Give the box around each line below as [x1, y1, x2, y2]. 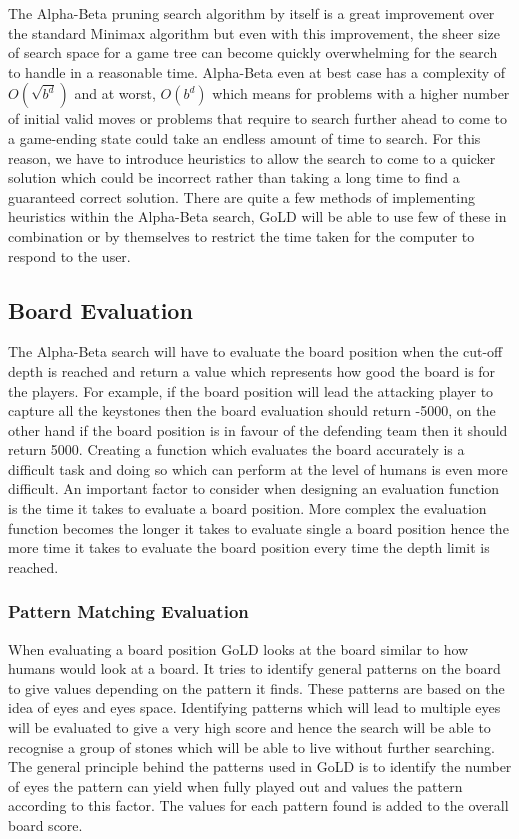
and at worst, [74, 83, 156, 104]
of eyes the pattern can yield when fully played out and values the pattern [8, 775, 463, 796]
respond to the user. [8, 245, 131, 266]
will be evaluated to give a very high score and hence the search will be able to [8, 717, 491, 738]
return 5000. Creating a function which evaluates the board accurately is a [8, 439, 465, 460]
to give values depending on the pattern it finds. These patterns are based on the [8, 677, 505, 698]
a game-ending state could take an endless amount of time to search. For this [8, 127, 481, 148]
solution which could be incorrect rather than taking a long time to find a [8, 167, 460, 188]
